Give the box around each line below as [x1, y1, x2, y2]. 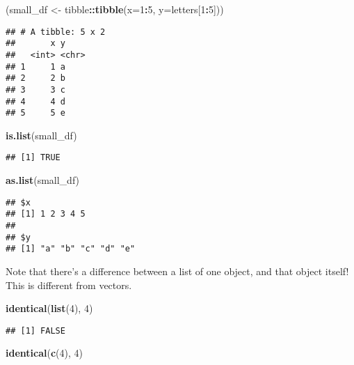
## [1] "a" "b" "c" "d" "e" [6, 244, 136, 254]
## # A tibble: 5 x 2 [6, 26, 106, 37]
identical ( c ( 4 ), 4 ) [6, 345, 83, 360]
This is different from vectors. [6, 277, 132, 292]
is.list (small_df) [6, 127, 77, 142]
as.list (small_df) [6, 173, 80, 187]
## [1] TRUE [6, 153, 61, 163]
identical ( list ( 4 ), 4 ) [6, 301, 93, 316]
